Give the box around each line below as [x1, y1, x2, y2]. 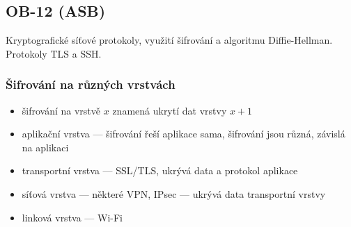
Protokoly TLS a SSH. [6, 46, 102, 60]
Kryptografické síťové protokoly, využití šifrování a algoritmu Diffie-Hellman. [6, 33, 333, 47]
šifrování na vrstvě [22, 103, 101, 117]
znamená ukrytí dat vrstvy [112, 103, 227, 117]
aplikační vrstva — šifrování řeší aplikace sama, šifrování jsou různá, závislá [22, 126, 345, 141]
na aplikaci [22, 140, 69, 154]
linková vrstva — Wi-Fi [22, 210, 123, 224]
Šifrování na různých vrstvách [6, 76, 175, 93]
